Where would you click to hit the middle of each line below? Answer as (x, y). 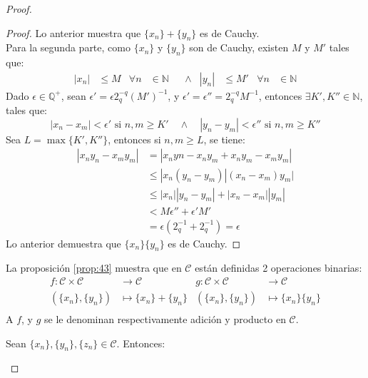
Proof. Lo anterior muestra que (73, 32)
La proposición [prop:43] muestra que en (94, 268)
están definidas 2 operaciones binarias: (278, 268)
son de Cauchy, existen (239, 47)
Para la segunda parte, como (68, 47)
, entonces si (134, 139)
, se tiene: (224, 139)
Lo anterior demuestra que (63, 243)
